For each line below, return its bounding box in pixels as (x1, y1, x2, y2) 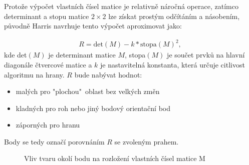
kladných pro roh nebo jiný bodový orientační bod (16, 102, 170, 113)
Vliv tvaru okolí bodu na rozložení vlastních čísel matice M (24, 153, 205, 163)
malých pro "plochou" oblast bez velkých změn (16, 86, 160, 96)
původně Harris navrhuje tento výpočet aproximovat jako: (4, 20, 182, 31)
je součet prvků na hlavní (167, 49, 245, 60)
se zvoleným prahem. (114, 136, 179, 146)
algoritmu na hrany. (4, 69, 65, 79)
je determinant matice (48, 49, 116, 60)
